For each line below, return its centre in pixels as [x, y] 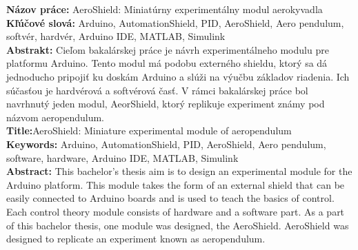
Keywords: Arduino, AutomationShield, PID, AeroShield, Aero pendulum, [166, 144]
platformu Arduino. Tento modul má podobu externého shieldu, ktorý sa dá [167, 63]
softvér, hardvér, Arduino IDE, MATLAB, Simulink [116, 36]
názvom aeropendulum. [56, 117]
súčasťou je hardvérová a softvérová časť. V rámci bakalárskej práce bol [157, 90]
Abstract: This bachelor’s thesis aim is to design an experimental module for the [179, 171]
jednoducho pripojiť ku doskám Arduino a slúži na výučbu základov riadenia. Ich [178, 76]
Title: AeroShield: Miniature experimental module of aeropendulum [149, 131]
